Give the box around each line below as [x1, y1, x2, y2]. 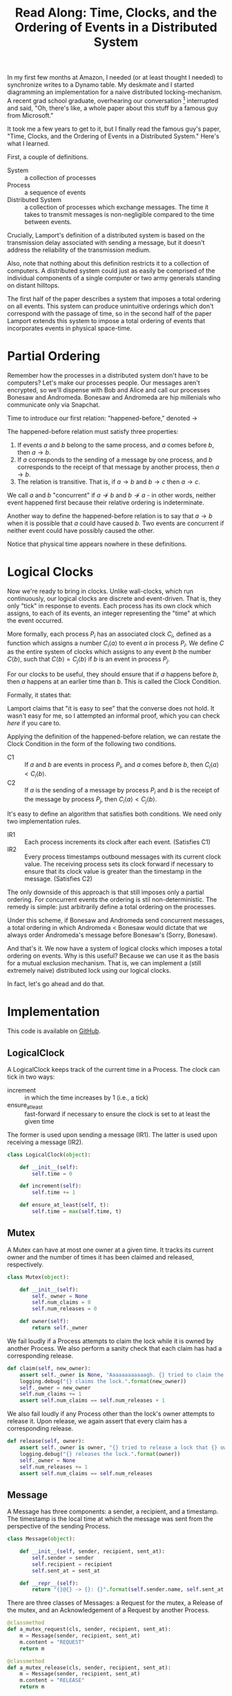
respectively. [7, 1260, 43, 1268]
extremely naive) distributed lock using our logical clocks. [7, 967, 171, 975]
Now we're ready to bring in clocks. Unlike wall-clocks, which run [7, 587, 194, 595]
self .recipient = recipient [32, 1560, 113, 1568]
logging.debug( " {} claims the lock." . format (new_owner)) [19, 1378, 187, 1385]
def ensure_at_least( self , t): [19, 1202, 110, 1209]
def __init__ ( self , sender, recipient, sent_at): [19, 1548, 166, 1555]
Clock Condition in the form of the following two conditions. [7, 740, 177, 748]
